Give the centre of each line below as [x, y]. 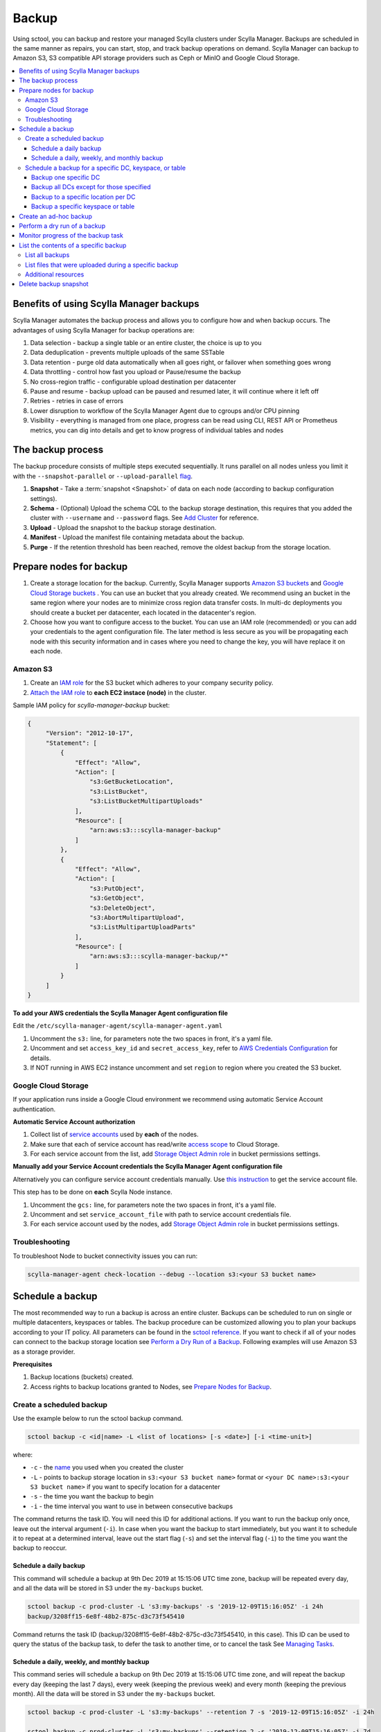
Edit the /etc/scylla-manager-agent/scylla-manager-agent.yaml [118, 1026]
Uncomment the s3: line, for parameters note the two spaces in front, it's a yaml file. [151, 1039]
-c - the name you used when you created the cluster [107, 1467]
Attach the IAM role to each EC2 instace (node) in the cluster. [118, 692]
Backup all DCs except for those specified [91, 187]
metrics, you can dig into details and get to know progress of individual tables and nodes [157, 430]
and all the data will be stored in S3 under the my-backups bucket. [108, 1588]
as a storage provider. [44, 1352]
